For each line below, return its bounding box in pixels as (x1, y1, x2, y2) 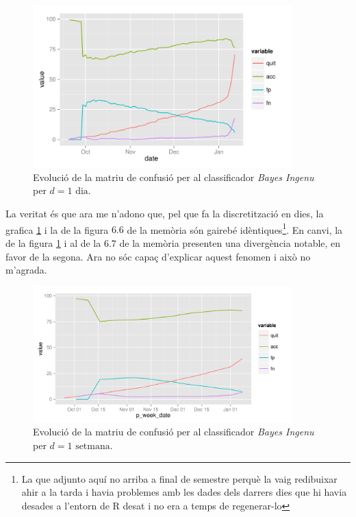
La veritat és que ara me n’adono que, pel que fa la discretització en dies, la (5, 206, 324, 221)
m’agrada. (5, 263, 47, 277)
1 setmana (67, 442, 110, 452)
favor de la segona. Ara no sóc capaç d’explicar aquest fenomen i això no (5, 249, 311, 263)
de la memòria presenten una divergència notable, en (119, 235, 341, 250)
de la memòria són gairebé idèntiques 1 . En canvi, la (127, 220, 343, 237)
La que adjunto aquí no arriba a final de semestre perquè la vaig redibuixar (21, 471, 338, 485)
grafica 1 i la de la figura (5, 222, 109, 237)
